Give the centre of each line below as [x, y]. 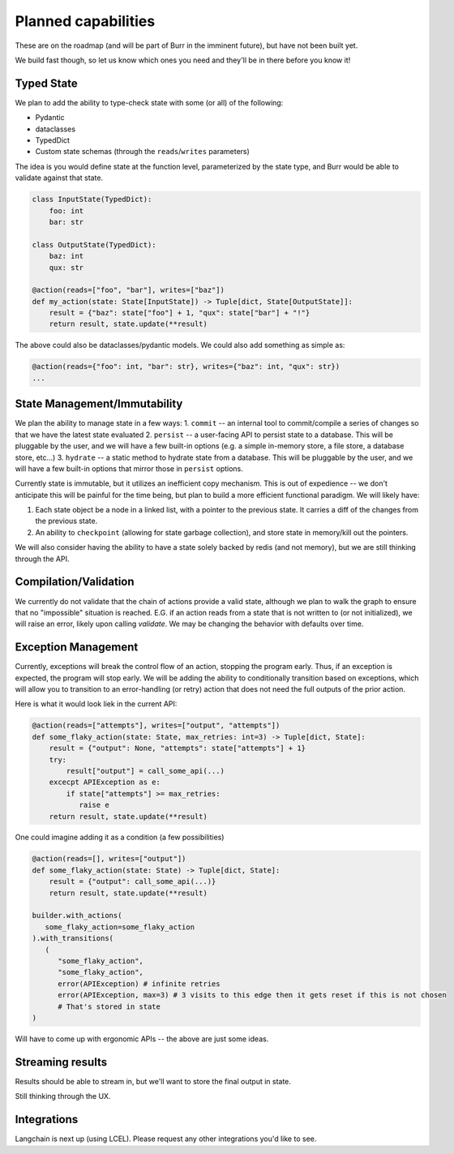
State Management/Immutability [99, 404]
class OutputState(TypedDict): [94, 245]
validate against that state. [59, 178]
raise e [94, 805]
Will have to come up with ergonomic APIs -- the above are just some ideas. [142, 1039]
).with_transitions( [73, 938]
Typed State [47, 83]
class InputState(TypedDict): [92, 199]
